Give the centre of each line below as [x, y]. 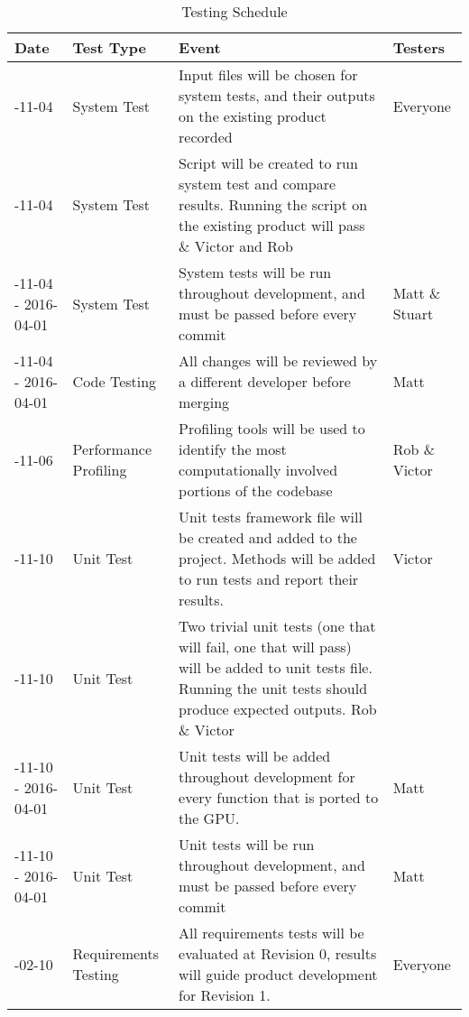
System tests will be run [255, 272]
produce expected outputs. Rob [278, 709]
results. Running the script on [273, 204]
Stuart [413, 314]
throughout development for [267, 777]
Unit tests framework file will [271, 517]
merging [204, 402]
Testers [419, 47]
